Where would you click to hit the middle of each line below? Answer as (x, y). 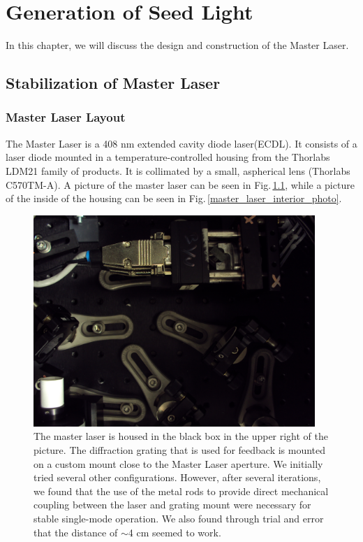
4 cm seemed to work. (175, 532)
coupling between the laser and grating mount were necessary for (172, 505)
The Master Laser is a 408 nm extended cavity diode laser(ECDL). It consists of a (181, 143)
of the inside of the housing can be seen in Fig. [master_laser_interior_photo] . (174, 198)
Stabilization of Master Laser (113, 83)
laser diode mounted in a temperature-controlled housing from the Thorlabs (168, 157)
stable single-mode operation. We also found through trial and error (179, 518)
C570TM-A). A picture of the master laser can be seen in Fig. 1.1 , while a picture (180, 184)
